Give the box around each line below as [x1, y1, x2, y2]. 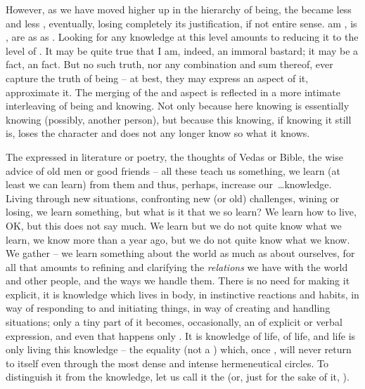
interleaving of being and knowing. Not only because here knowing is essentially [6, 98, 350, 113]
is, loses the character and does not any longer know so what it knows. [6, 126, 310, 140]
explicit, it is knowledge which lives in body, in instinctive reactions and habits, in [6, 286, 359, 301]
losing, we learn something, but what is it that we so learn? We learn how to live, [6, 204, 357, 219]
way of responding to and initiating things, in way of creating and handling [6, 301, 331, 315]
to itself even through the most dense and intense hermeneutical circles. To [6, 355, 328, 370]
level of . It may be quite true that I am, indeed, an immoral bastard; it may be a [6, 43, 359, 58]
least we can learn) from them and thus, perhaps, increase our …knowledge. [6, 177, 332, 192]
